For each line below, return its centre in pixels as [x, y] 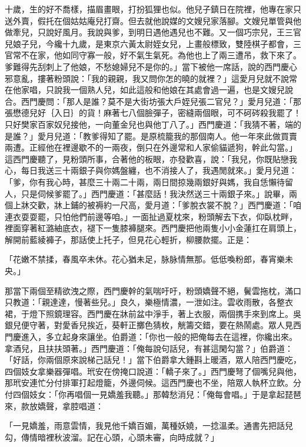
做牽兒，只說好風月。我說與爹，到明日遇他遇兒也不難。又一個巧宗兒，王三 [149, 32]
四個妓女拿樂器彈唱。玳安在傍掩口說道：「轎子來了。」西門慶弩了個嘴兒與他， [153, 371]
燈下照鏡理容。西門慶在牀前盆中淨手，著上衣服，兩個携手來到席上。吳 [165, 313]
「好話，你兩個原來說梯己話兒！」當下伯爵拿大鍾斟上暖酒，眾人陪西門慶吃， [153, 360]
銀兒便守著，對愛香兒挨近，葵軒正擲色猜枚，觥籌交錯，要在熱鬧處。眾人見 [149, 325]
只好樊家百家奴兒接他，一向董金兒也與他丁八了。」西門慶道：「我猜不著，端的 [153, 124]
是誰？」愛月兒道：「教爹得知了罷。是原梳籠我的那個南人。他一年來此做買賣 [151, 136]
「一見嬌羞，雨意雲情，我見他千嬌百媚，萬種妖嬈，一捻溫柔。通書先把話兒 [149, 426]
